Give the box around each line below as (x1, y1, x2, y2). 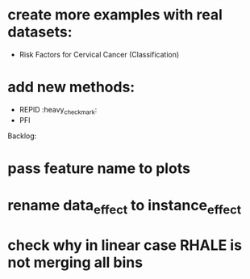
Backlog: (7, 131, 37, 141)
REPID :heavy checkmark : (19, 104, 98, 116)
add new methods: (7, 78, 135, 96)
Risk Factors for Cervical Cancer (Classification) (19, 49, 180, 59)
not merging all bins (7, 253, 143, 272)
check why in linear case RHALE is (7, 236, 243, 254)
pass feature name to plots (7, 159, 191, 177)
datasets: (7, 23, 73, 41)
